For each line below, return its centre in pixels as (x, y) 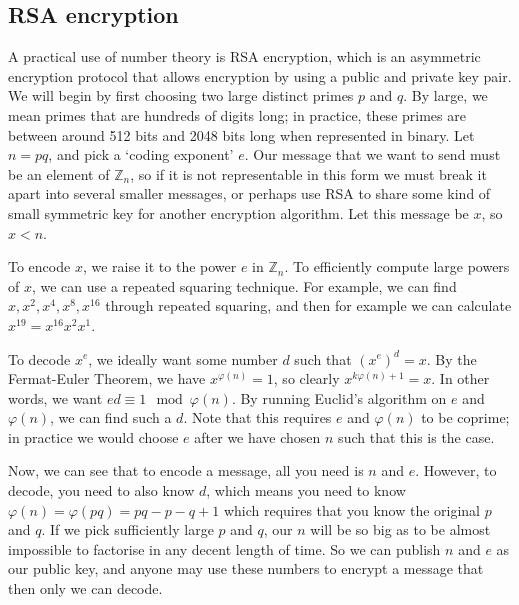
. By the (451, 358)
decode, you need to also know (101, 490)
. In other (460, 378)
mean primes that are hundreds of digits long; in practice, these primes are (237, 114)
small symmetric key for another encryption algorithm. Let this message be (238, 212)
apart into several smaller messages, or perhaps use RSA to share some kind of (249, 193)
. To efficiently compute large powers (397, 266)
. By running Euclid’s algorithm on (339, 397)
